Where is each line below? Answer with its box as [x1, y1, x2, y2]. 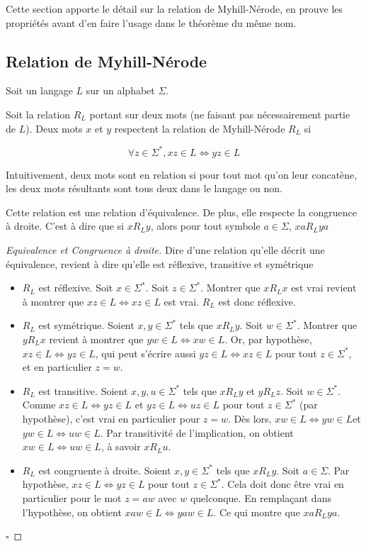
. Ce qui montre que [213, 504, 300, 519]
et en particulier [22, 360, 92, 374]
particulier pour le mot [22, 490, 122, 505]
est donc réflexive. [218, 294, 296, 308]
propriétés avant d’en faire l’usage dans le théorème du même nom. [6, 15, 297, 30]
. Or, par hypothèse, [224, 332, 312, 347]
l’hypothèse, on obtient [22, 504, 122, 519]
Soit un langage [6, 83, 73, 98]
